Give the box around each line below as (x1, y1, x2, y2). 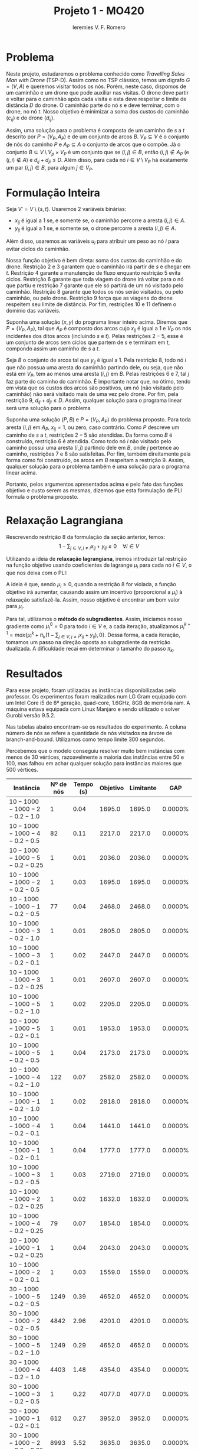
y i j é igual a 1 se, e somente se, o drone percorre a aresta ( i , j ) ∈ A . (14, 225, 177, 233)
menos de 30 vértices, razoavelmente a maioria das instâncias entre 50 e (6, 753, 184, 761)
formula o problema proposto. (6, 493, 79, 500)
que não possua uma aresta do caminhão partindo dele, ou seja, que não (6, 364, 184, 371)
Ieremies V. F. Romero (72, 24, 126, 31)
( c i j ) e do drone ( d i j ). (6, 114, 55, 122)
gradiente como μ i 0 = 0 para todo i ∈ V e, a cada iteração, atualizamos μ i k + (6, 622, 191, 631)
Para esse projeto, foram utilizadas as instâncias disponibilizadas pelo (6, 687, 176, 694)
